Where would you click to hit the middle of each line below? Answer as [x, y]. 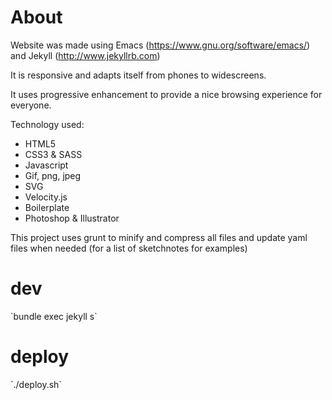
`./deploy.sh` [36, 384]
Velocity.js [46, 197]
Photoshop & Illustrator [72, 218]
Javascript [46, 165]
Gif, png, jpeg [53, 175]
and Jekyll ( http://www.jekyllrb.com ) [85, 55]
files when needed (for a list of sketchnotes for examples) [129, 248]
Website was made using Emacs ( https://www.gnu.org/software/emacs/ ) [160, 45]
